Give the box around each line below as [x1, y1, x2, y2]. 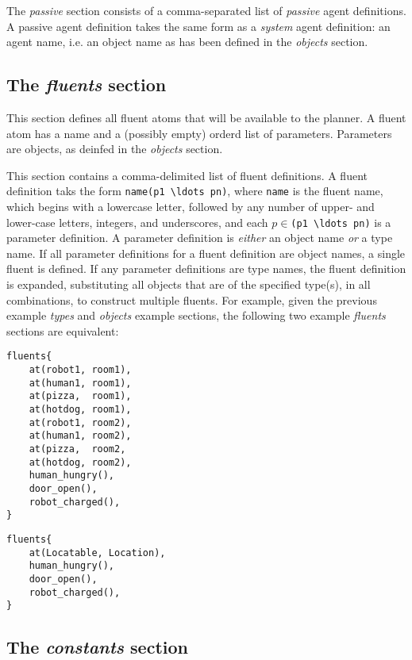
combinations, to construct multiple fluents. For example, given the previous [6, 291, 377, 308]
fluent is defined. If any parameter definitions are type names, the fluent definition [6, 260, 406, 277]
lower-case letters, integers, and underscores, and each [6, 213, 268, 230]
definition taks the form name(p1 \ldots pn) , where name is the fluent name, [6, 182, 383, 199]
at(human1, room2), [29, 430, 132, 442]
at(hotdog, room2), [29, 456, 132, 468]
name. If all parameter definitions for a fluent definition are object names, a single [6, 244, 406, 261]
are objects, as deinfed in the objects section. [6, 140, 223, 157]
